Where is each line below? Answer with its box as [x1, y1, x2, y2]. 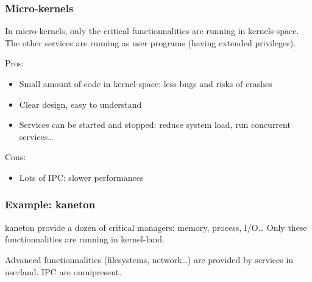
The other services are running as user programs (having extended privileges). [5, 36, 296, 49]
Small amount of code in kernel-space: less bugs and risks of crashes [19, 77, 272, 90]
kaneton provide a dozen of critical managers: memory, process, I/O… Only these [5, 220, 307, 233]
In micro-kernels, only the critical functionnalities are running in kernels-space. [5, 24, 299, 37]
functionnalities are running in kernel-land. [5, 233, 165, 245]
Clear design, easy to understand [19, 97, 142, 110]
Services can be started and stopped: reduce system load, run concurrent [19, 118, 291, 131]
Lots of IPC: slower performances [19, 171, 144, 183]
